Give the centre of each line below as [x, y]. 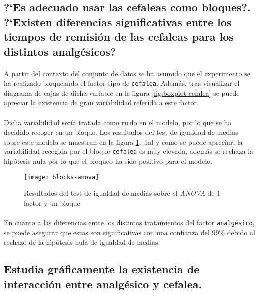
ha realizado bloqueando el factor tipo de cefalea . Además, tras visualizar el [122, 83]
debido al [241, 232]
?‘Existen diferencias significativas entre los [118, 22]
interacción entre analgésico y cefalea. [103, 283]
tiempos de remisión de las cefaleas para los [119, 37]
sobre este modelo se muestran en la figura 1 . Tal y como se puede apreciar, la [123, 141]
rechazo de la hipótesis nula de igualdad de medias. [82, 242]
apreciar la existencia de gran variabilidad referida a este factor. [101, 102]
